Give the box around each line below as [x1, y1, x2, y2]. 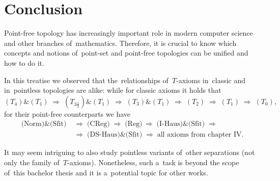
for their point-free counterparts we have [4, 108, 130, 119]
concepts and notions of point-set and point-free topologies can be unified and [4, 47, 248, 58]
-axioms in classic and [176, 74, 246, 85]
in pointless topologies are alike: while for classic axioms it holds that [4, 85, 221, 95]
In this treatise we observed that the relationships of [4, 74, 169, 85]
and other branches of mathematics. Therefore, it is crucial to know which [4, 37, 237, 48]
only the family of [4, 157, 60, 167]
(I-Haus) [156, 120, 183, 128]
